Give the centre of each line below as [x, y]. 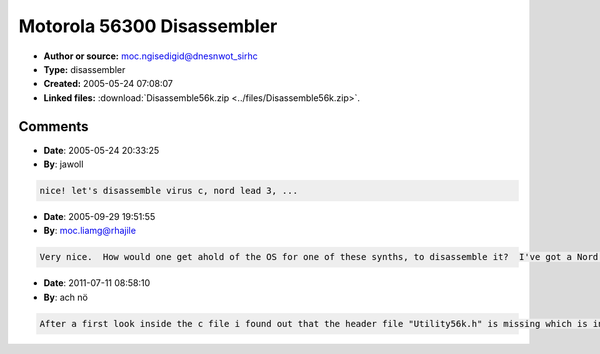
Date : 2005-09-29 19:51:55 [99, 216]
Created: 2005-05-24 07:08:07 [108, 84]
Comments [53, 126]
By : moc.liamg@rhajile [90, 231]
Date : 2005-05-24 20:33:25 [101, 150]
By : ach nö [66, 297]
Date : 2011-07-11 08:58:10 [97, 283]
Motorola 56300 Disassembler [148, 26]
